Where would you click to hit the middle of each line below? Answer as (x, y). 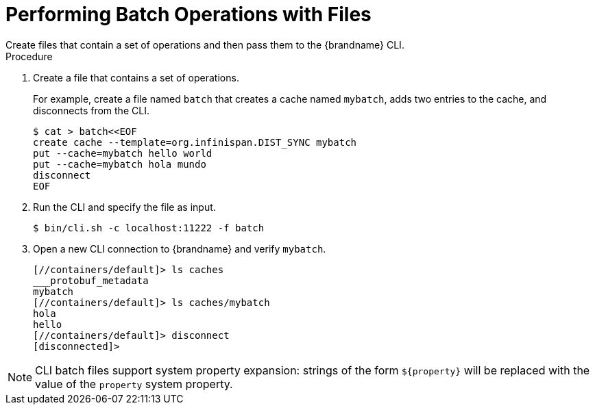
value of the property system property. (134, 384)
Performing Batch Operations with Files (189, 14)
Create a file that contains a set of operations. (136, 77)
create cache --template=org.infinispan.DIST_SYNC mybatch (195, 142)
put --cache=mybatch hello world (123, 153)
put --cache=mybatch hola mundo (120, 164)
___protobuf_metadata (91, 280)
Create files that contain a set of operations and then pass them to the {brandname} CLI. (205, 44)
